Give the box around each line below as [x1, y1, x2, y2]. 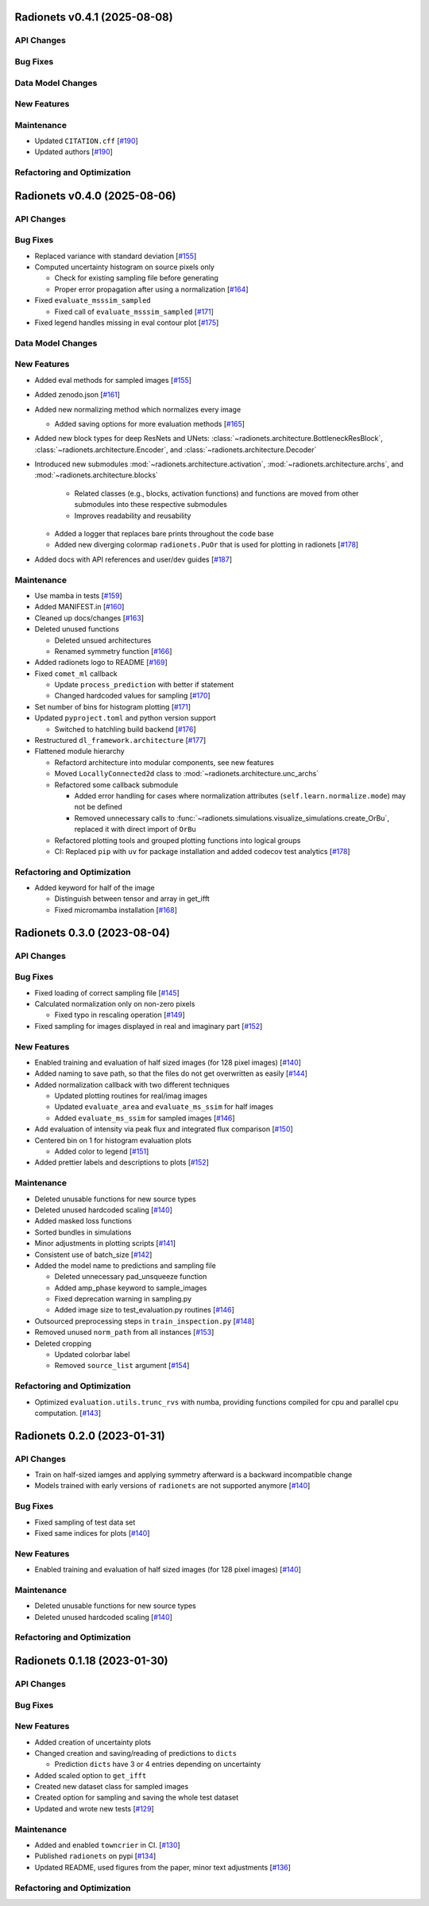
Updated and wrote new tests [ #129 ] [34, 1804, 154, 1813]
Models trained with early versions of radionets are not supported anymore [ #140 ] [34, 1481, 311, 1490]
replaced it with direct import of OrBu [74, 825, 196, 834]
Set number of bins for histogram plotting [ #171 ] [34, 702, 191, 711]
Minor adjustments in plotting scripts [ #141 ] [34, 1239, 176, 1248]
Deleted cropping [34, 1339, 91, 1348]
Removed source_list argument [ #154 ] [54, 1361, 190, 1371]
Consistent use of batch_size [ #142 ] [34, 1250, 153, 1259]
